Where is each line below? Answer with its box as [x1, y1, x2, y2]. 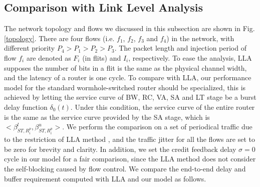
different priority [4, 43, 55, 53]
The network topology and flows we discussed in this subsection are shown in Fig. [4, 23, 255, 34]
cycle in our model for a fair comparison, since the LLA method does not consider [4, 153, 256, 164]
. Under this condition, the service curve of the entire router [70, 101, 255, 112]
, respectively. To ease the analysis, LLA [128, 52, 252, 63]
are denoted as [26, 52, 71, 63]
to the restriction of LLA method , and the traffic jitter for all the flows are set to [4, 134, 255, 144]
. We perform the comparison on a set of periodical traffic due [62, 121, 252, 132]
